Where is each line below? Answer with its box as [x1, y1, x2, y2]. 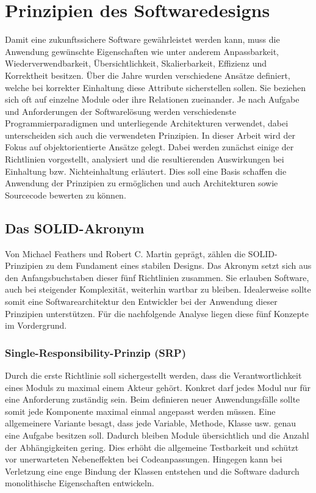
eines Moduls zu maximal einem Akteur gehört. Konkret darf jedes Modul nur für [5, 381, 311, 393]
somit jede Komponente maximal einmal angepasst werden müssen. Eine [5, 404, 276, 417]
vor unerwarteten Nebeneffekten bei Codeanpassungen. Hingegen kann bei [5, 453, 282, 466]
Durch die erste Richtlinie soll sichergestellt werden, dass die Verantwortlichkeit [5, 369, 302, 382]
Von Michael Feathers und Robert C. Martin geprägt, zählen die [5, 247, 246, 260]
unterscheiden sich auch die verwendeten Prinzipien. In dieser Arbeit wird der [5, 128, 295, 141]
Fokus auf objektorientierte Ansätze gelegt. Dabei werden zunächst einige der [5, 141, 294, 153]
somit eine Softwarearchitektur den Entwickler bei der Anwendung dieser [5, 295, 278, 308]
